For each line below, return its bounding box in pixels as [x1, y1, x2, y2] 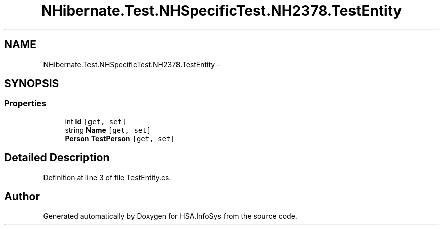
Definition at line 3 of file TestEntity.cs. [43, 173, 171, 182]
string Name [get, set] [65, 125, 151, 134]
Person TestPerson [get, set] [65, 134, 175, 143]
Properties [4, 98, 47, 109]
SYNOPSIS [4, 77, 59, 90]
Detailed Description [4, 151, 110, 164]
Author [4, 190, 40, 203]
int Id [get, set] [65, 117, 126, 126]
